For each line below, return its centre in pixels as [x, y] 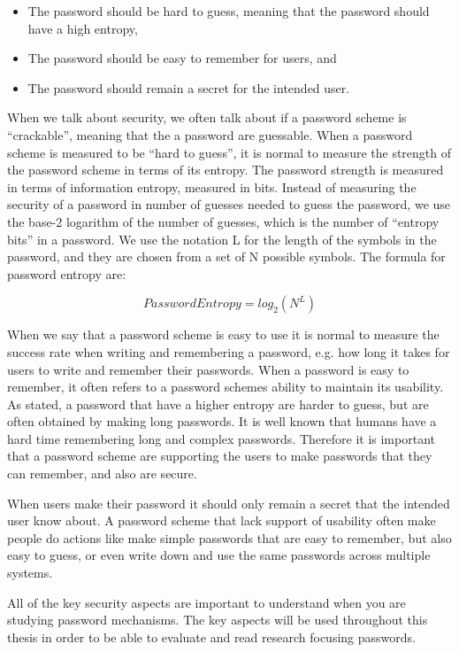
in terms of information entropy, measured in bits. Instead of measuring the [212, 186]
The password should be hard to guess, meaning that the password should [229, 11]
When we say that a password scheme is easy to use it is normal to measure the [223, 334]
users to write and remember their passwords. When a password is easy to [208, 369]
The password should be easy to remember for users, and [182, 58]
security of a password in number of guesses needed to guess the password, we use [229, 204]
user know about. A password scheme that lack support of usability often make [222, 520]
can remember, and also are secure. [102, 473]
